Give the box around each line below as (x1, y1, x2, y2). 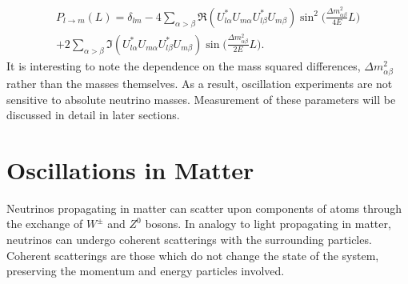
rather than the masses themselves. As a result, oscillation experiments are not (6, 74, 393, 91)
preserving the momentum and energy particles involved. (6, 262, 285, 279)
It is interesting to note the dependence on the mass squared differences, (6, 57, 361, 74)
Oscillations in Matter (6, 153, 254, 186)
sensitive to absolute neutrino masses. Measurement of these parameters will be (6, 90, 396, 107)
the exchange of (6, 215, 83, 232)
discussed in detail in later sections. (6, 106, 180, 123)
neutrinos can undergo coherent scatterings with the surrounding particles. (6, 231, 372, 248)
